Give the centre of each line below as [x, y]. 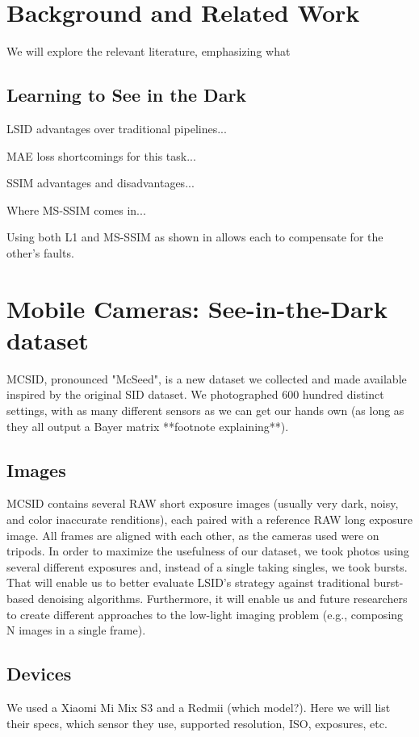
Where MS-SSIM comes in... [76, 209]
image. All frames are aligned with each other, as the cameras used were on [193, 535]
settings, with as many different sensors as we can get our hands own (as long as [205, 410]
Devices [39, 674]
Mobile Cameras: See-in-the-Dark [197, 308]
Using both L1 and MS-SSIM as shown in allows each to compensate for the [195, 237]
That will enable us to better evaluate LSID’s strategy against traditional [188, 582]
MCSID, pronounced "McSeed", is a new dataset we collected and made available [207, 378]
